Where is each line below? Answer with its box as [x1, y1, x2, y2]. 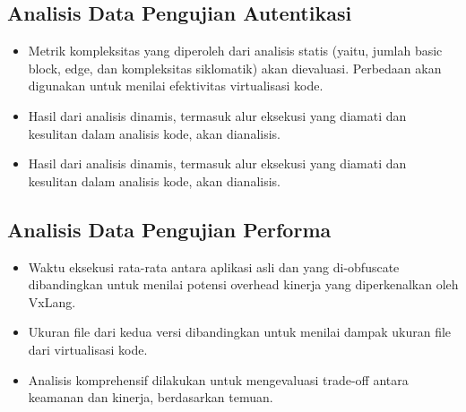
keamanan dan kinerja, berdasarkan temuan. [28, 388, 273, 407]
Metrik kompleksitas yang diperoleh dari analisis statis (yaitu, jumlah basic [28, 41, 443, 60]
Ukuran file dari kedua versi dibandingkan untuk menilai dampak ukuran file [28, 322, 452, 341]
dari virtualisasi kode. [28, 339, 148, 358]
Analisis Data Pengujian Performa [7, 215, 332, 243]
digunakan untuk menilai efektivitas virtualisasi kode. [28, 76, 324, 95]
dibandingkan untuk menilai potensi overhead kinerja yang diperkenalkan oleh [28, 275, 459, 294]
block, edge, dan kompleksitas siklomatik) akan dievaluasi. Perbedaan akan [28, 58, 442, 77]
